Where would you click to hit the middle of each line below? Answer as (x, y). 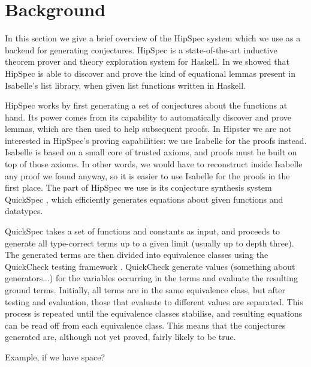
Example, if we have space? (55, 357)
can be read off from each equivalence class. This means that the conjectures (145, 325)
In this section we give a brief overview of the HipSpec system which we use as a (153, 38)
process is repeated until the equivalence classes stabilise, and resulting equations (154, 313)
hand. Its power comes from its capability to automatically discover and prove (148, 117)
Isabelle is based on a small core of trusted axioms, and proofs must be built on (151, 152)
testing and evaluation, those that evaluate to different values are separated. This (154, 301)
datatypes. (24, 211)
